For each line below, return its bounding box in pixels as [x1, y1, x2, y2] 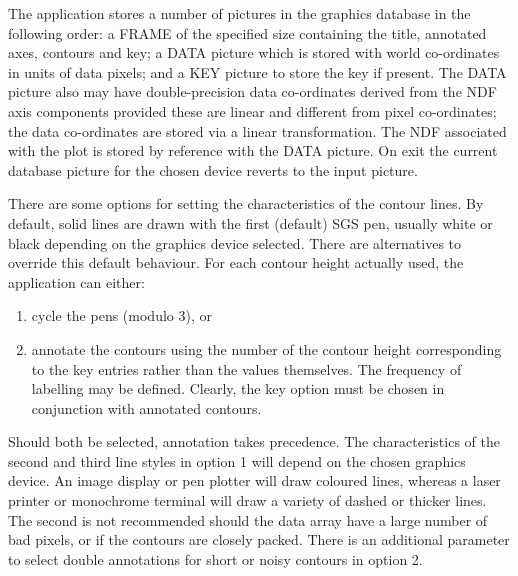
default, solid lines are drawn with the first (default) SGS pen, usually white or [8, 212, 493, 233]
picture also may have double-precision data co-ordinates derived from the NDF [8, 81, 497, 102]
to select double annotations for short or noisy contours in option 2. [8, 548, 423, 569]
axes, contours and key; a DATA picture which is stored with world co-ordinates [8, 42, 500, 63]
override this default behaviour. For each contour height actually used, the [8, 252, 464, 273]
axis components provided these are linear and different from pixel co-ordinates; [8, 100, 497, 121]
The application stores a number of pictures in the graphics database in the [8, 3, 471, 23]
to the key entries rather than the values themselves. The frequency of [31, 358, 462, 379]
